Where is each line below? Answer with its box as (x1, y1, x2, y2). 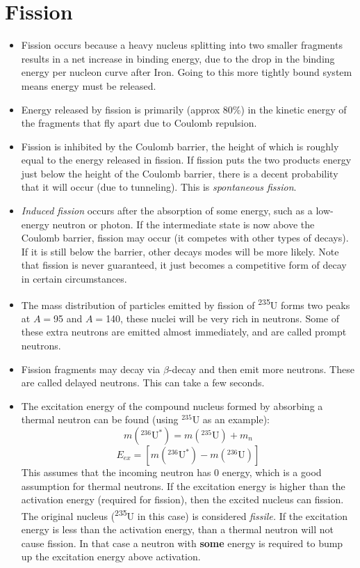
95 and (54, 310, 83, 325)
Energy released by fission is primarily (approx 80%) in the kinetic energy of (21, 102, 347, 116)
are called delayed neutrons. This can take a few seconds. (21, 375, 265, 390)
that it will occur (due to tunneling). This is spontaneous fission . (21, 180, 297, 194)
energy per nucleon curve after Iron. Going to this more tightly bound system (21, 65, 352, 79)
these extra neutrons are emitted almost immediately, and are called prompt (21, 324, 347, 339)
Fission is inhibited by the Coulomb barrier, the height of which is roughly (21, 139, 339, 153)
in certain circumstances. (21, 271, 127, 286)
